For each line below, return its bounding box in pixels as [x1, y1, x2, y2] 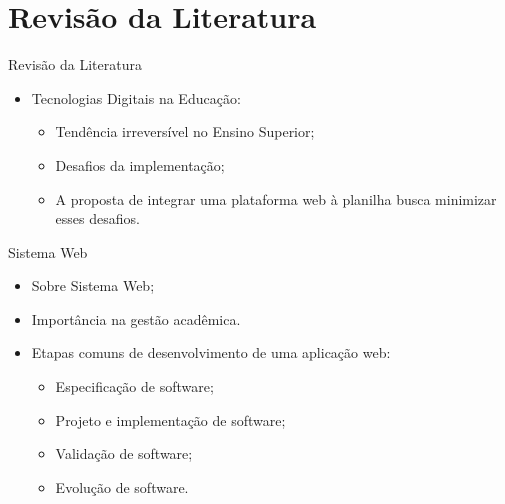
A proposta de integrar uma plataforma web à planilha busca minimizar [55, 188, 497, 209]
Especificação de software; [55, 376, 214, 397]
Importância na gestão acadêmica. [31, 308, 241, 329]
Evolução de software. [55, 476, 189, 497]
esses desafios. [55, 208, 140, 229]
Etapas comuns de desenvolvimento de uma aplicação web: [31, 342, 391, 363]
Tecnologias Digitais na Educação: [31, 87, 241, 108]
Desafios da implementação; [55, 154, 225, 175]
